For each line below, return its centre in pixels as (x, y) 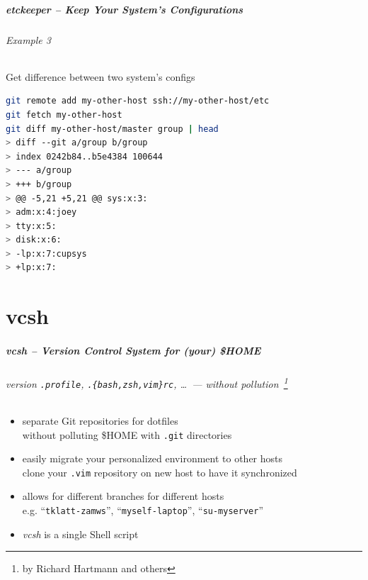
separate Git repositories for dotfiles (100, 420)
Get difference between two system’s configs (100, 76)
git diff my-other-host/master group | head (112, 129)
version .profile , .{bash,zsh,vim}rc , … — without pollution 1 (147, 383)
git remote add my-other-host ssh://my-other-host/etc (138, 101)
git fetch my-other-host (64, 115)
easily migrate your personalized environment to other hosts (153, 458)
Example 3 (28, 39)
